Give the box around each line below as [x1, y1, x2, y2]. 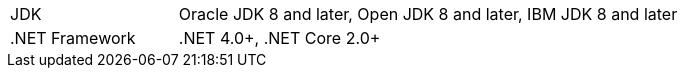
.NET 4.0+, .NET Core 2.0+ [178, 28, 381, 48]
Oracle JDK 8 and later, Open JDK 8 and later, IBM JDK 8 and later [178, 4, 678, 24]
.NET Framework [10, 28, 136, 48]
